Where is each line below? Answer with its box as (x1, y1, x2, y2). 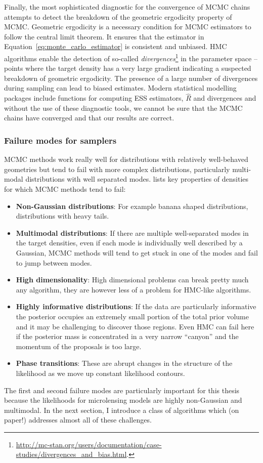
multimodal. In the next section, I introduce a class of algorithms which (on (4, 404, 239, 415)
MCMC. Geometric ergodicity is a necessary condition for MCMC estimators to (4, 21, 251, 32)
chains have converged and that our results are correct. (4, 112, 174, 123)
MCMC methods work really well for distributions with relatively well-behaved (4, 154, 248, 164)
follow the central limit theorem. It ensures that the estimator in (4, 31, 204, 41)
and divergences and (193, 93, 256, 103)
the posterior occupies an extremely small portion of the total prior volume (16, 311, 249, 321)
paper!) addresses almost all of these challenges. (4, 414, 152, 425)
